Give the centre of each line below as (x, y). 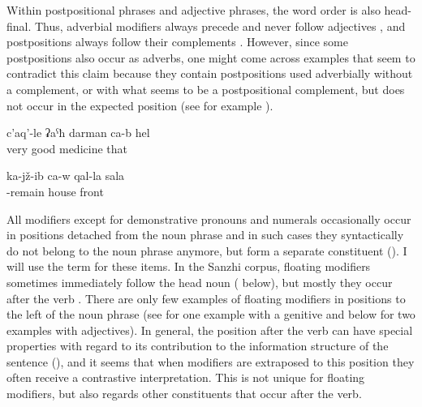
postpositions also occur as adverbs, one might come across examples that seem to (211, 57)
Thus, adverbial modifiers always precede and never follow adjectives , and (220, 26)
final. (19, 26)
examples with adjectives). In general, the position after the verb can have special (210, 330)
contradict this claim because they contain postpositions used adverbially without (210, 73)
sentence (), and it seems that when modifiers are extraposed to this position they (211, 361)
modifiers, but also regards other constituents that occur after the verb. (184, 394)
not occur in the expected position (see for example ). (140, 105)
